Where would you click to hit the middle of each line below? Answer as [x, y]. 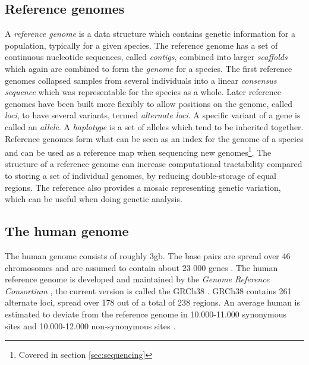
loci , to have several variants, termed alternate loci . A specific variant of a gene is [153, 115]
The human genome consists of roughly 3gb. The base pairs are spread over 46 [148, 255]
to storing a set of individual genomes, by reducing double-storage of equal [141, 175]
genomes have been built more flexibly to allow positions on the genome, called [149, 103]
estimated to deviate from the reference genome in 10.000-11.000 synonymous [146, 314]
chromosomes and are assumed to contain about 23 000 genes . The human [141, 267]
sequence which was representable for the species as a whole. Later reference [143, 92]
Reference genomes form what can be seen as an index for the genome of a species [154, 138]
